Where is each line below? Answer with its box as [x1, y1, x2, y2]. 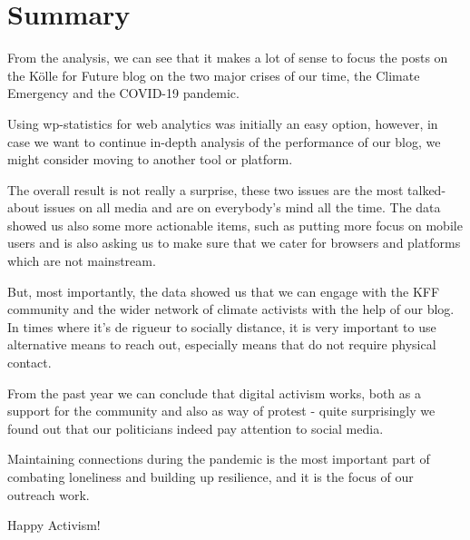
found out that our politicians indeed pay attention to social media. [7, 418, 384, 437]
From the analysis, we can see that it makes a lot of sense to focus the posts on [7, 48, 448, 67]
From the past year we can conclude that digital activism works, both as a [7, 383, 421, 402]
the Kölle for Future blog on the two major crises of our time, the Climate [7, 65, 420, 84]
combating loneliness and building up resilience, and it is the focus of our [7, 467, 414, 486]
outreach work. [7, 485, 90, 504]
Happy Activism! [7, 515, 101, 535]
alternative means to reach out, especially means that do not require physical [7, 335, 436, 354]
